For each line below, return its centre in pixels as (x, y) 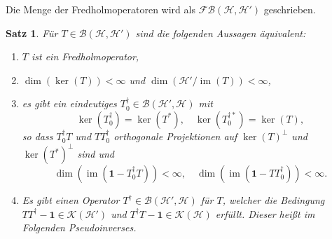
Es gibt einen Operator (71, 200)
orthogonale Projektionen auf (175, 136)
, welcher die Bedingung (274, 200)
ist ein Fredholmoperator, (85, 56)
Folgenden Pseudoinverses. (79, 227)
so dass (37, 136)
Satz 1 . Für (32, 33)
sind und (96, 154)
